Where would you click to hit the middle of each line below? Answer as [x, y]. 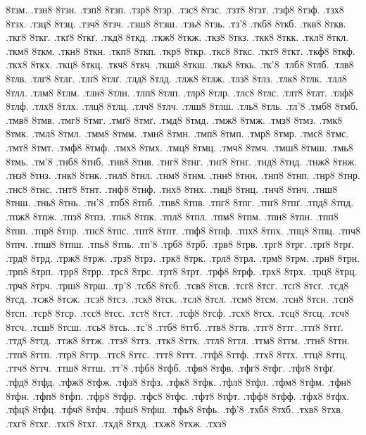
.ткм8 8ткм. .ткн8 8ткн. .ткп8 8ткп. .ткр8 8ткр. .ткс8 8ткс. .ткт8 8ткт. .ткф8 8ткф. [181, 50]
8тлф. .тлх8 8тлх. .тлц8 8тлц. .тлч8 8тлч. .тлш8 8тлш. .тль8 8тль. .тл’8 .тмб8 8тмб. [182, 106]
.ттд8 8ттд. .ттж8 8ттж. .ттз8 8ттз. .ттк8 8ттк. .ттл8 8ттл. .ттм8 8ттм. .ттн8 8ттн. [178, 340]
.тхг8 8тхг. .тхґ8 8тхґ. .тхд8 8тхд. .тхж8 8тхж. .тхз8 [116, 423]
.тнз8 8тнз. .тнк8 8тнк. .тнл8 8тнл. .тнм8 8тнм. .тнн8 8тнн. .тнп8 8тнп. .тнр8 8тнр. [183, 175]
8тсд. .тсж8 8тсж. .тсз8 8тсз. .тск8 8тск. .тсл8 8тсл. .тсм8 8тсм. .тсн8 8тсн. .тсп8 [180, 299]
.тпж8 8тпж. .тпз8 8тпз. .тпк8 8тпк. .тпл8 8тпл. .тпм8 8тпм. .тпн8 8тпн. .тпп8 [172, 216]
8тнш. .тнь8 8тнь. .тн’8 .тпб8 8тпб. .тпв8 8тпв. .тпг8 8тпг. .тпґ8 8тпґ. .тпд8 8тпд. [180, 202]
